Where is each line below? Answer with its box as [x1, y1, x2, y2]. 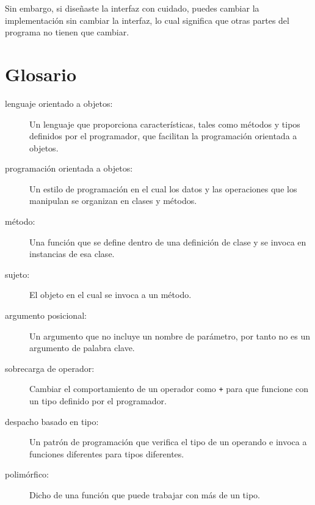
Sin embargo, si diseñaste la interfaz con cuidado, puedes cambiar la [5, 2, 259, 14]
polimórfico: [5, 468, 49, 481]
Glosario [5, 61, 77, 86]
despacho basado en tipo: [5, 415, 99, 427]
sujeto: [5, 267, 30, 280]
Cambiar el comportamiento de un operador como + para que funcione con [29, 382, 308, 395]
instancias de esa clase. [29, 247, 115, 260]
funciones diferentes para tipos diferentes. [29, 447, 184, 460]
